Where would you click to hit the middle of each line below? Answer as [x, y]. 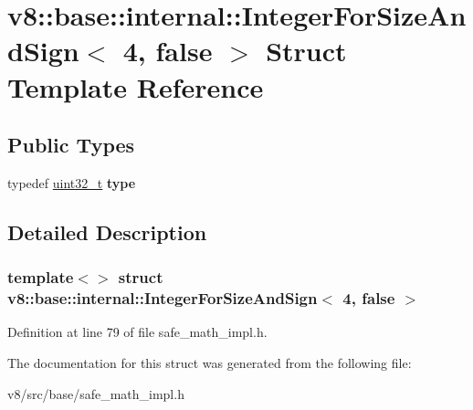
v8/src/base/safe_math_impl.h [96, 393]
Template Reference [136, 86]
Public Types [71, 145]
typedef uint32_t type [72, 182]
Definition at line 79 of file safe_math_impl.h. [137, 332]
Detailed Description [107, 231]
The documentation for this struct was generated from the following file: [210, 363]
